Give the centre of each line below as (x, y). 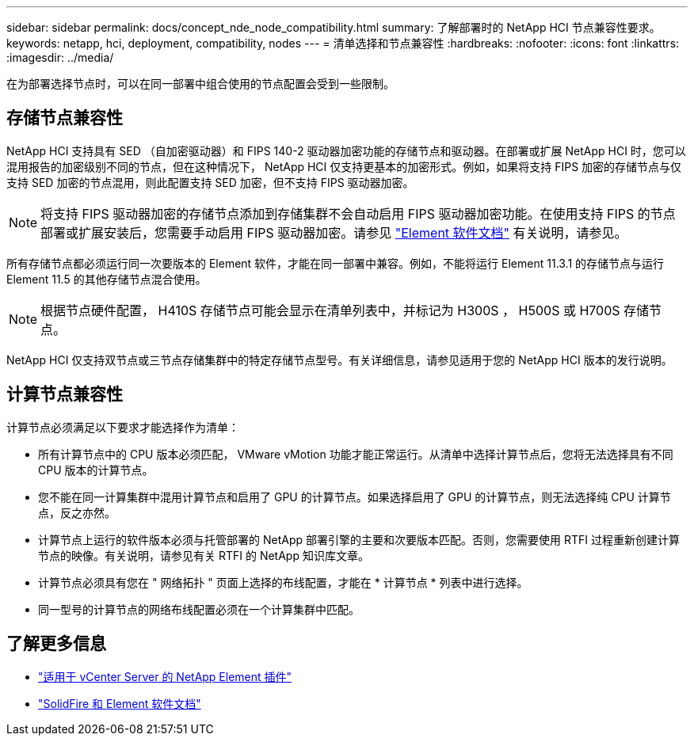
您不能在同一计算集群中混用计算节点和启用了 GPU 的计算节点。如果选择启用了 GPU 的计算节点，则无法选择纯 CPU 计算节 (355, 497)
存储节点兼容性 (65, 118)
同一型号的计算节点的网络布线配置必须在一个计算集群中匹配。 (199, 609)
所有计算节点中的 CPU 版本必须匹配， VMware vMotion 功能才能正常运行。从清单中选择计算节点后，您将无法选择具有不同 (356, 454)
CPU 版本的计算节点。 (96, 470)
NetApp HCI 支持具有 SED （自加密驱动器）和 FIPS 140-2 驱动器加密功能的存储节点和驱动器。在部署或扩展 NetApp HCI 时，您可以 (346, 150)
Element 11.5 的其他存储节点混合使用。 (107, 279)
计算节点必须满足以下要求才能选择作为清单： (123, 427)
